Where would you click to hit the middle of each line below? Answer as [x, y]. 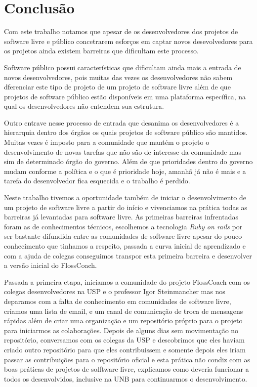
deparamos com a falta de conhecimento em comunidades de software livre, [118, 301]
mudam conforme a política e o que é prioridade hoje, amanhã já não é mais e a [125, 171]
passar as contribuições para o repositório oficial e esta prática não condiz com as [127, 359]
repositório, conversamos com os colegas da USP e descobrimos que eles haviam [124, 340]
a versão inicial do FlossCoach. [50, 265]
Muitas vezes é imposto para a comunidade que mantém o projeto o [107, 142]
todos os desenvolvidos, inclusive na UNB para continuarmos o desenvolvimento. [126, 378]
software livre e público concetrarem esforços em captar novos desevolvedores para [128, 41]
